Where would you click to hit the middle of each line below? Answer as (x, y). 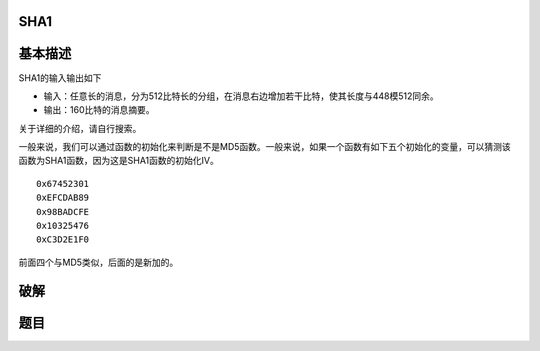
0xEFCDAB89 (63, 198)
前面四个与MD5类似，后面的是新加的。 (98, 262)
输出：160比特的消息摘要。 (99, 110)
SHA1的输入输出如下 (60, 77)
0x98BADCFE (63, 211)
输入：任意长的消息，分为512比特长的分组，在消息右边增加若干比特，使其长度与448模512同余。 (241, 96)
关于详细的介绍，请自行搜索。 (80, 128)
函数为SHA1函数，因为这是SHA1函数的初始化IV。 (118, 161)
